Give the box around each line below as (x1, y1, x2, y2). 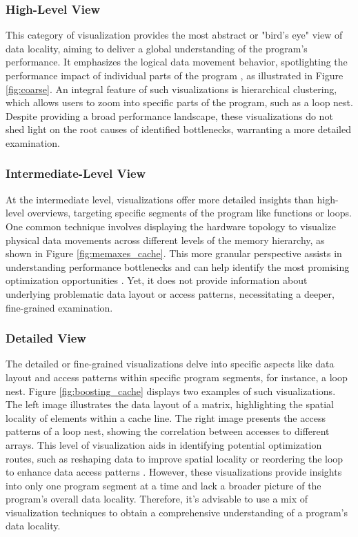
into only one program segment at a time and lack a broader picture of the (6, 478, 321, 492)
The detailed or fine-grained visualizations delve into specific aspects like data (6, 356, 335, 371)
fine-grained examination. (6, 300, 113, 314)
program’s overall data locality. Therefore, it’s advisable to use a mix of (6, 492, 308, 506)
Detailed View (6, 330, 86, 347)
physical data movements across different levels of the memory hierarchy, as (6, 232, 325, 247)
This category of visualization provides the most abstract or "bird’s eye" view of (6, 28, 343, 42)
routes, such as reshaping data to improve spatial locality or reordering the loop (6, 451, 344, 465)
